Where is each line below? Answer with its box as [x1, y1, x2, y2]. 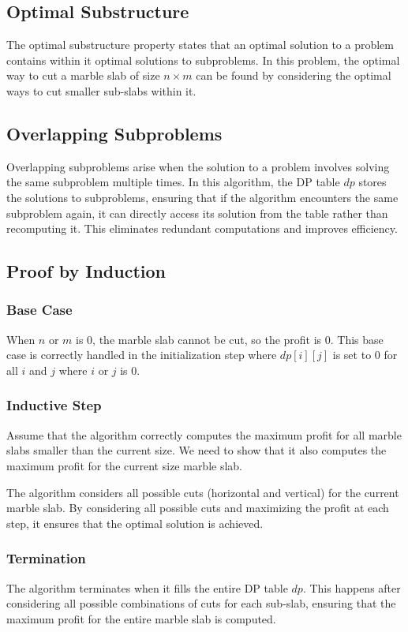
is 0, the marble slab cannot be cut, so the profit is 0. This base [76, 331, 384, 347]
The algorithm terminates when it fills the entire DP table [6, 579, 288, 596]
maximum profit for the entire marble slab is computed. [6, 610, 276, 626]
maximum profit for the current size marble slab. [6, 457, 243, 473]
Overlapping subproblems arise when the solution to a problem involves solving [6, 158, 390, 174]
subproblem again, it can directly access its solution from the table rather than [6, 204, 388, 221]
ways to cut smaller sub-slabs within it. [6, 82, 197, 99]
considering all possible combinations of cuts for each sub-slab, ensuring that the [6, 595, 396, 611]
